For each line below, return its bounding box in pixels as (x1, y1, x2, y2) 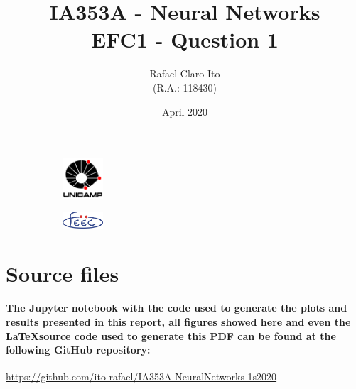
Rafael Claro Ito (149, 66, 220, 81)
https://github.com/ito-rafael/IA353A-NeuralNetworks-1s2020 (6, 369, 277, 384)
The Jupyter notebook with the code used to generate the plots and (6, 300, 347, 315)
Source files (6, 258, 119, 287)
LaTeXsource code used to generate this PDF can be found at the (6, 328, 336, 343)
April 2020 (161, 104, 208, 119)
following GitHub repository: (6, 342, 151, 357)
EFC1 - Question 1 (91, 25, 279, 54)
